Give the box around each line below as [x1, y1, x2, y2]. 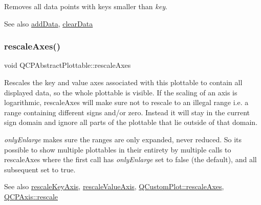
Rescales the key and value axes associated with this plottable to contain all [4, 77, 243, 87]
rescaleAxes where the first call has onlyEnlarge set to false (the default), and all [4, 154, 257, 165]
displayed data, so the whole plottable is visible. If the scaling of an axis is [4, 87, 237, 97]
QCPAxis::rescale [4, 191, 58, 201]
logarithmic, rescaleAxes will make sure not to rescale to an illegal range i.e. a [4, 97, 249, 108]
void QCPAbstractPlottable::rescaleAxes [4, 60, 131, 70]
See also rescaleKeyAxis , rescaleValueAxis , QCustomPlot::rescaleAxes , [4, 181, 224, 192]
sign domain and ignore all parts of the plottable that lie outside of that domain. [4, 117, 258, 127]
